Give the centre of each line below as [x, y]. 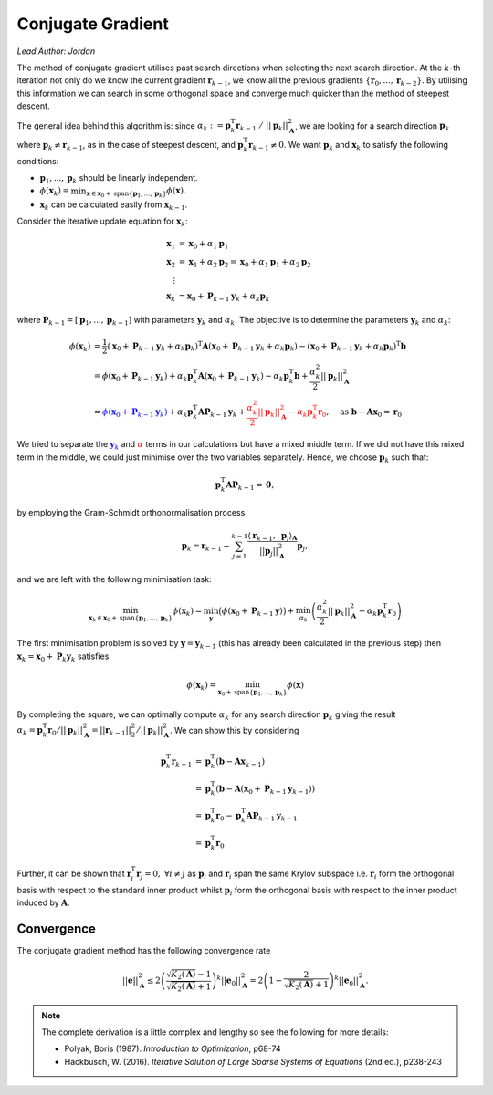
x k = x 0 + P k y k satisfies [63, 657]
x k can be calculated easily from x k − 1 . [114, 205]
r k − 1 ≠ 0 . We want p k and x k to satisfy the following [348, 146]
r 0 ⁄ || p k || [65, 732]
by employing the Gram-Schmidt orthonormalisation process [131, 513]
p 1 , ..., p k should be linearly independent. [119, 179]
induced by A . [43, 902]
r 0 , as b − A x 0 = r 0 [360, 413]
